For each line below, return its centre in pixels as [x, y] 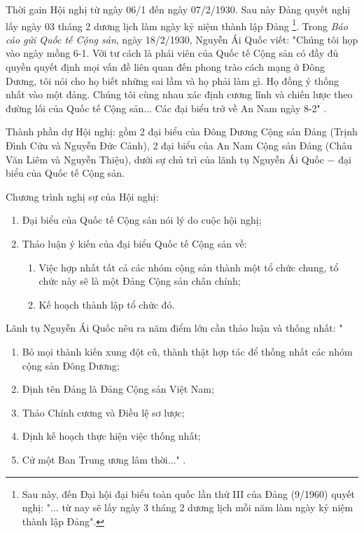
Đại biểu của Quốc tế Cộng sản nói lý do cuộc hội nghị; [142, 220]
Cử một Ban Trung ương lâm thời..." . [104, 459]
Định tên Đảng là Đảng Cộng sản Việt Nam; [118, 389]
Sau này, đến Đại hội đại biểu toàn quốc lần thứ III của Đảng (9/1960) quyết [189, 493]
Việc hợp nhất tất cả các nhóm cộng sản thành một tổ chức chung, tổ [189, 267]
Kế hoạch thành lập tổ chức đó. [107, 304]
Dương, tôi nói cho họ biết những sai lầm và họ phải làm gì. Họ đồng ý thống [172, 80]
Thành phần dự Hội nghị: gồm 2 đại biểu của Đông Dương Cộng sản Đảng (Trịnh [182, 131]
